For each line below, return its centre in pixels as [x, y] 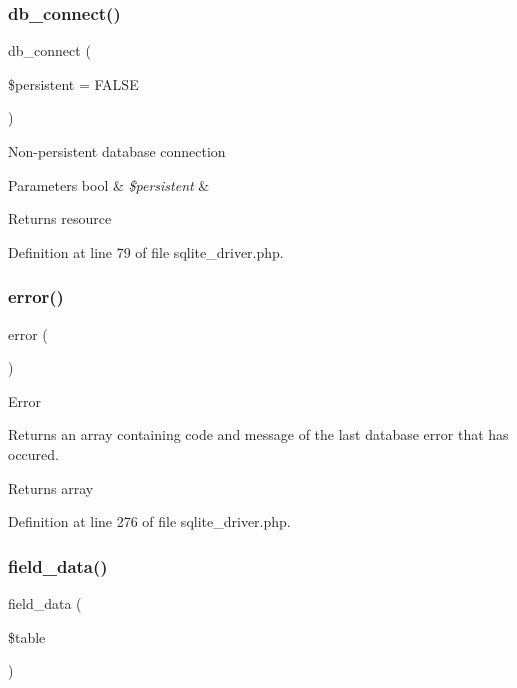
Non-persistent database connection [117, 151]
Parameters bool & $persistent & [109, 184]
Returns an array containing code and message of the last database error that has [258, 434]
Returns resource [60, 218]
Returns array [51, 487]
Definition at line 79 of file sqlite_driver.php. [146, 251]
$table [27, 636]
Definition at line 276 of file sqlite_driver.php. [149, 521]
